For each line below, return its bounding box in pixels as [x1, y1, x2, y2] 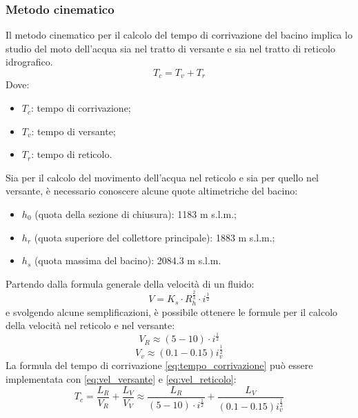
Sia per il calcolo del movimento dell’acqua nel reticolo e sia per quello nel [6, 170, 319, 184]
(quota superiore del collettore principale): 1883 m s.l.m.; [34, 230, 275, 244]
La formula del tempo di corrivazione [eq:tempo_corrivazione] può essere [6, 358, 313, 372]
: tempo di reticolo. [31, 147, 112, 161]
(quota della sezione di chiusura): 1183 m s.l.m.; [34, 207, 237, 221]
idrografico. [6, 54, 53, 69]
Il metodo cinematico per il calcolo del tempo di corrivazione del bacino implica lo [6, 28, 352, 42]
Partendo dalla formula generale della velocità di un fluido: [6, 276, 255, 290]
